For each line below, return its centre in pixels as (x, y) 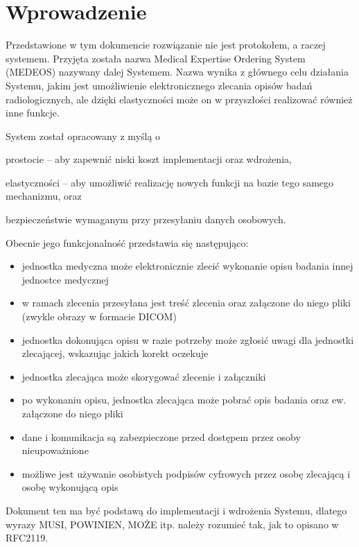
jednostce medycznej (65, 279)
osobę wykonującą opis (70, 487)
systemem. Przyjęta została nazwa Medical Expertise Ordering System (156, 58)
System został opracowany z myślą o (83, 136)
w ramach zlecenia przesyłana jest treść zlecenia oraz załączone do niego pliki (186, 303)
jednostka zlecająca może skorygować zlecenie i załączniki (144, 376)
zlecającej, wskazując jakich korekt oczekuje (115, 353)
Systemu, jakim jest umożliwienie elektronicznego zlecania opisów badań (159, 85)
